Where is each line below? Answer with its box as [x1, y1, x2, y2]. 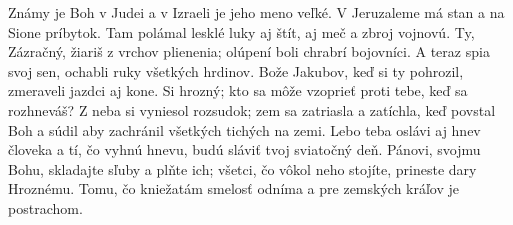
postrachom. [8, 197, 83, 218]
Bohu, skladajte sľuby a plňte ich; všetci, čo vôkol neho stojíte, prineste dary [8, 158, 477, 179]
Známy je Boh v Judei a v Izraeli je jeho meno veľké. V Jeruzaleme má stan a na [8, 2, 505, 22]
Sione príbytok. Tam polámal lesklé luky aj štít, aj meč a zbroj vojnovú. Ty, [8, 21, 475, 42]
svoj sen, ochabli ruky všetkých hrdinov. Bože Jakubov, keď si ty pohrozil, [8, 60, 464, 81]
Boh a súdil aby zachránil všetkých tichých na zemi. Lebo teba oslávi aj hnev [8, 119, 481, 140]
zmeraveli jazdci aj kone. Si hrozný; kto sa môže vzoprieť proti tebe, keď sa [8, 80, 468, 101]
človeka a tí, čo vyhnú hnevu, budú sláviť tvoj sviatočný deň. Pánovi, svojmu [8, 139, 481, 160]
